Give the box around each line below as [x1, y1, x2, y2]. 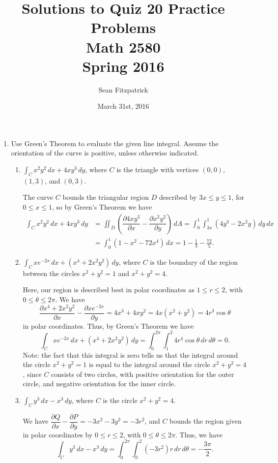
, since [23, 369, 42, 379]
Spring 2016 [82, 56, 165, 76]
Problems [90, 17, 156, 37]
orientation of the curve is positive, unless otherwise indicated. [11, 148, 199, 158]
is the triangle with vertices [116, 164, 199, 175]
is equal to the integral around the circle [89, 359, 210, 370]
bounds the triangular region [62, 192, 149, 202]
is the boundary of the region [150, 257, 238, 267]
